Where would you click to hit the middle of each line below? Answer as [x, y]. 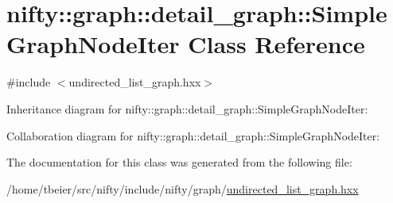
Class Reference [276, 44]
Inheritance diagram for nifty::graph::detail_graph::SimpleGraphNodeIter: [187, 108]
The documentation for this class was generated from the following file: [179, 162]
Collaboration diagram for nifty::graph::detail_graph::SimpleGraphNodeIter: [193, 135]
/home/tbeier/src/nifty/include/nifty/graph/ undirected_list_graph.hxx [183, 188]
